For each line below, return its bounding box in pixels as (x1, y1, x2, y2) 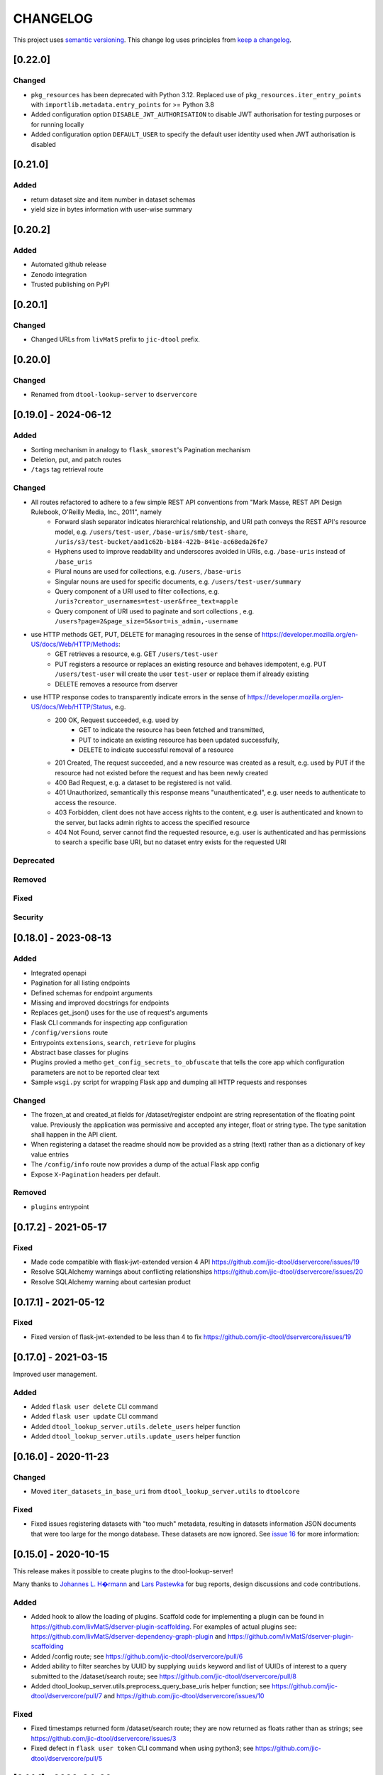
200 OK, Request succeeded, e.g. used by (55, 716, 179, 724)
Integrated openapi (30, 968, 87, 977)
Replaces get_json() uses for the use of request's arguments (30, 1008, 209, 1017)
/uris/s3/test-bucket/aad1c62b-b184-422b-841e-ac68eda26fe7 (55, 538, 269, 546)
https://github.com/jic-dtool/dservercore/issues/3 (30, 1734, 177, 1742)
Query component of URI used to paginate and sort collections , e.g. (55, 607, 255, 616)
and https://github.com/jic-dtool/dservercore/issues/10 (104, 1692, 265, 1700)
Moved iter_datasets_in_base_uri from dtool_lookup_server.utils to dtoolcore (30, 1487, 300, 1496)
